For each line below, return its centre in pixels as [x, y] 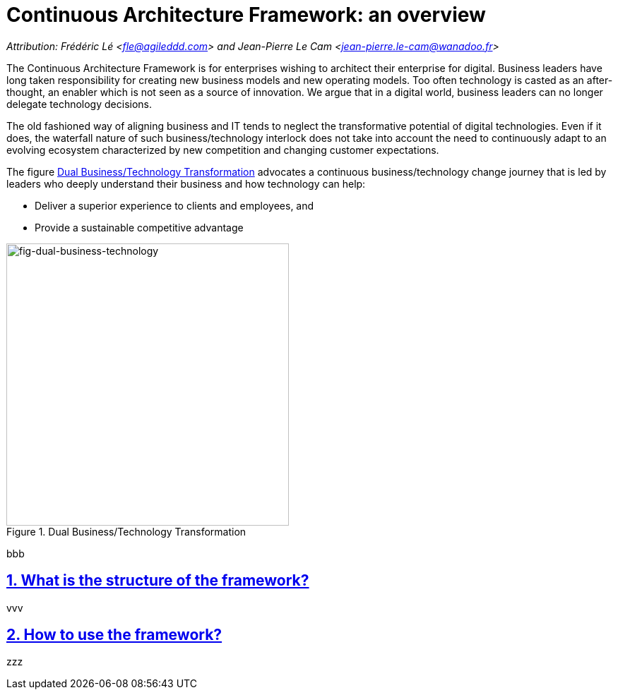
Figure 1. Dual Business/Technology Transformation [126, 531]
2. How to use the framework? [114, 635]
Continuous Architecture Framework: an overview [246, 15]
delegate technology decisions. [79, 104]
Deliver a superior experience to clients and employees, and [174, 205]
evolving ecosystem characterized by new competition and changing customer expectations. [223, 150]
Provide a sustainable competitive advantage [139, 227]
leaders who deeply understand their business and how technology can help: [186, 183]
